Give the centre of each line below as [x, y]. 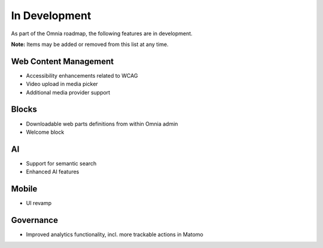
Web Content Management [62, 61]
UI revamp [39, 203]
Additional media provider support [68, 92]
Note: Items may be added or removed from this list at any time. [90, 44]
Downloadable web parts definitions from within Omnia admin [102, 124]
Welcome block [45, 132]
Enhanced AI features [53, 172]
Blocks [24, 110]
